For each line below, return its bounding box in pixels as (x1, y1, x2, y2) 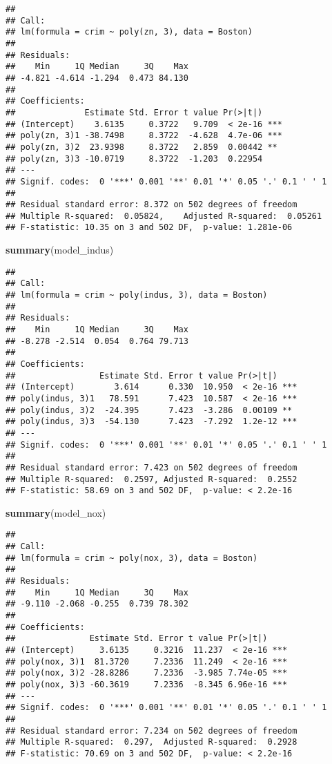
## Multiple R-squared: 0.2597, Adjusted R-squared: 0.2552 (6, 474, 297, 484)
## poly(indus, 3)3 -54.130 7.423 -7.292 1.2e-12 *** (6, 417, 297, 427)
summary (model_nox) (6, 505, 106, 519)
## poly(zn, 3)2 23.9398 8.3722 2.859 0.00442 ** (6, 142, 277, 152)
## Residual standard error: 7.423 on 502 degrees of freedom (6, 462, 297, 472)
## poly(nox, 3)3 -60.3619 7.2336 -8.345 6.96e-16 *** (6, 679, 288, 689)
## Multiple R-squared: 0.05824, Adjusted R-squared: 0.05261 (6, 211, 322, 221)
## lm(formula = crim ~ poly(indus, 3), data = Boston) (6, 290, 268, 300)
